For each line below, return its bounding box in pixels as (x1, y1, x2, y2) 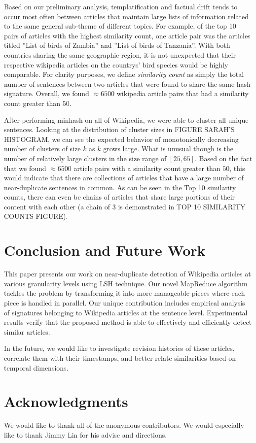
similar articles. (4, 326, 50, 337)
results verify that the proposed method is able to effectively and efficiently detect (4, 317, 252, 327)
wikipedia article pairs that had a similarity (116, 88, 249, 99)
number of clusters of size (4, 143, 81, 154)
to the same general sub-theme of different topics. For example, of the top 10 (4, 21, 236, 31)
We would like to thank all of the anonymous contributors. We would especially (4, 420, 244, 430)
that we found (4, 163, 46, 173)
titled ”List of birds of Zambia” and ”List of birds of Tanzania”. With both (4, 40, 230, 50)
